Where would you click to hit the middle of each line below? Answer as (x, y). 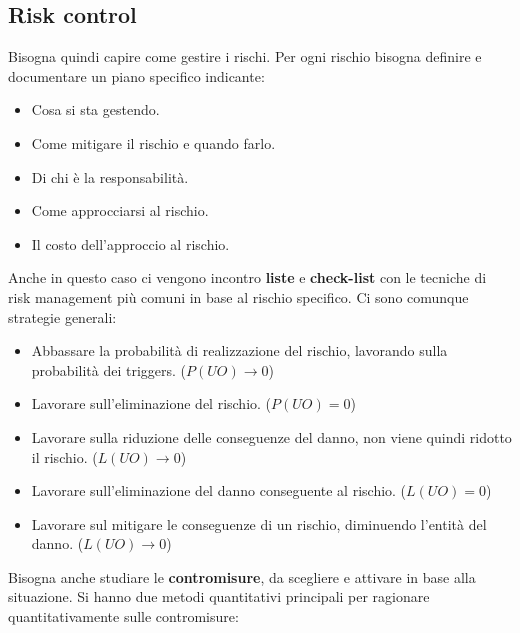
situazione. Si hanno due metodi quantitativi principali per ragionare (219, 596)
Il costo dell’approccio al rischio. (130, 243)
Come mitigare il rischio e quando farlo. (153, 142)
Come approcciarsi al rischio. (120, 210)
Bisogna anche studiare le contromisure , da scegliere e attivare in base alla (242, 576)
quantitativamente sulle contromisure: (123, 616)
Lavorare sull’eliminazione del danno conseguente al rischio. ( (219, 490)
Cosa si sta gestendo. (95, 109)
